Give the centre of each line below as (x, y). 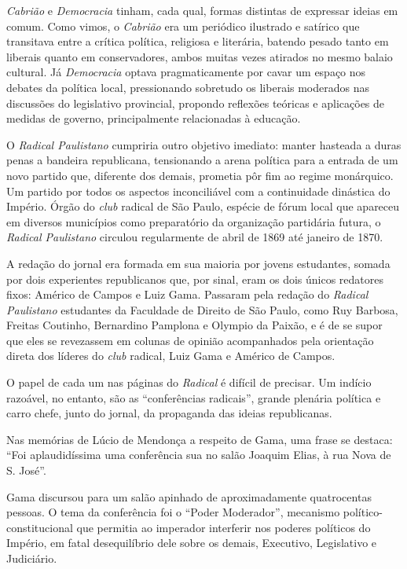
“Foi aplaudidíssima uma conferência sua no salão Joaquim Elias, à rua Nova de (199, 455)
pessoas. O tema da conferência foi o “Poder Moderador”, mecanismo (173, 512)
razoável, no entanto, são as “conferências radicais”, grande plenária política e (194, 397)
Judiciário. (32, 558)
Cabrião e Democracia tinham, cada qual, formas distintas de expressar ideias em (202, 10)
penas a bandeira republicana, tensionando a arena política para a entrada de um (202, 160)
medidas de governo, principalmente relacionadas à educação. (154, 118)
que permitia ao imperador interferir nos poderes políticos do (224, 527)
